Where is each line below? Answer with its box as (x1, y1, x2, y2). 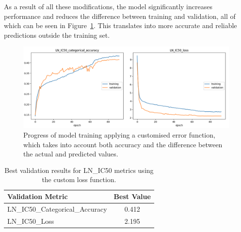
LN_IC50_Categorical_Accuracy (7, 203, 107, 214)
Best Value (113, 191, 151, 201)
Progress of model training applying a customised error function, (23, 130, 215, 140)
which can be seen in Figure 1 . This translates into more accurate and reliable (4, 20, 237, 31)
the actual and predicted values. (23, 149, 118, 159)
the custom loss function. (42, 174, 116, 185)
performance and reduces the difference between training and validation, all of (4, 11, 236, 21)
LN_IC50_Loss (7, 216, 54, 226)
